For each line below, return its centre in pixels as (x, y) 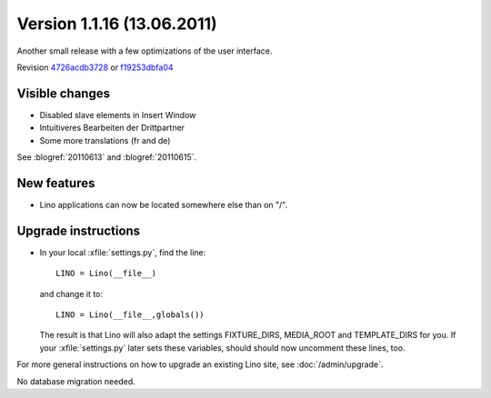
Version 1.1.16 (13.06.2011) (117, 24)
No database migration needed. (76, 381)
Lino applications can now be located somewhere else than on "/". (164, 204)
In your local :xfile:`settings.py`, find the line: (123, 252)
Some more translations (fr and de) (105, 140)
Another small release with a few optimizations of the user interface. (145, 51)
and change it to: (71, 294)
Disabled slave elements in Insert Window (118, 114)
